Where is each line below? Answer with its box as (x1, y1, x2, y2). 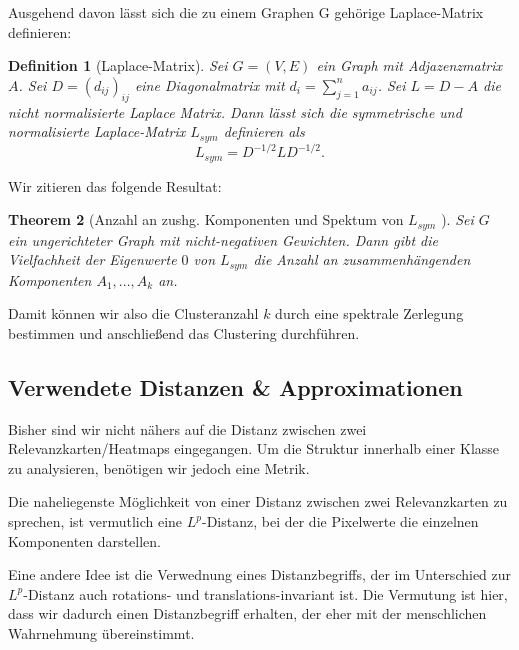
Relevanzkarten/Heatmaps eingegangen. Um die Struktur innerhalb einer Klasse (8, 438, 500, 459)
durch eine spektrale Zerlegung (275, 303, 464, 324)
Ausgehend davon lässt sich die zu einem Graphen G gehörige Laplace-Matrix (8, 2, 484, 22)
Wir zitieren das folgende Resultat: (8, 175, 222, 196)
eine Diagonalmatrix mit (134, 74, 285, 95)
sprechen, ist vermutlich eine (8, 511, 183, 532)
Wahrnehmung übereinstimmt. (8, 623, 195, 643)
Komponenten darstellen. (8, 530, 161, 551)
